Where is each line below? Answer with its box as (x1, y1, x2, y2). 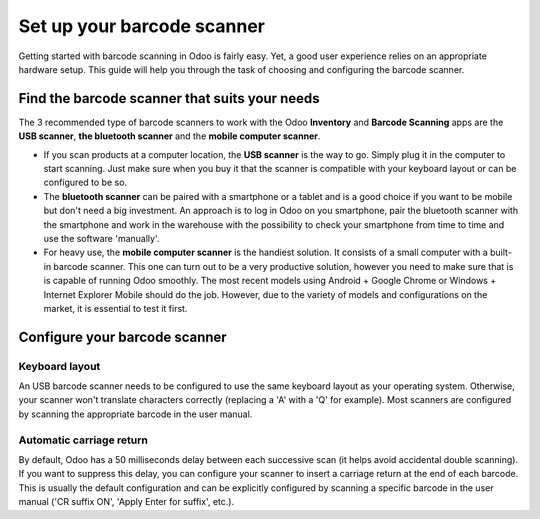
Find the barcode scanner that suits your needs (18, 90, 320, 107)
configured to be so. (43, 176, 128, 189)
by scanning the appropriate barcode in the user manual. (18, 408, 253, 420)
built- (490, 246, 512, 259)
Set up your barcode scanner (18, 15, 265, 37)
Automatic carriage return (18, 433, 149, 447)
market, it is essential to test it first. (43, 302, 188, 314)
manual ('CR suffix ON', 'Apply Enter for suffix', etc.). (18, 496, 235, 508)
